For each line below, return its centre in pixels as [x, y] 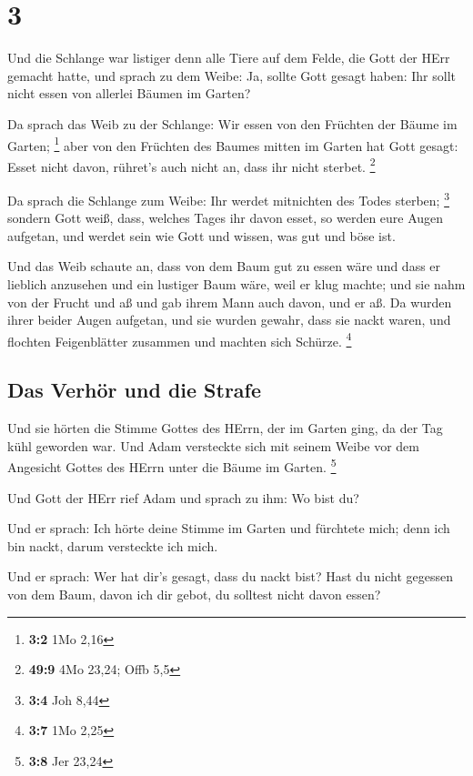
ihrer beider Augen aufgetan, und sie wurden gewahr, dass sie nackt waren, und [229, 320]
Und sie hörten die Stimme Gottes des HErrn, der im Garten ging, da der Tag [225, 428]
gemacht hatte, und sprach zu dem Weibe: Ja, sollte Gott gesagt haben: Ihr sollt [231, 75]
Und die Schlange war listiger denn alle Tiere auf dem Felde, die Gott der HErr [229, 58]
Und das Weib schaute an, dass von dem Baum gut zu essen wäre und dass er [224, 266]
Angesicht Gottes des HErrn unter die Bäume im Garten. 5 [172, 466]
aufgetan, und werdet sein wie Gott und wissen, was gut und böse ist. [201, 235]
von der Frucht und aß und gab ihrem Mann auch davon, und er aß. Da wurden [230, 302]
